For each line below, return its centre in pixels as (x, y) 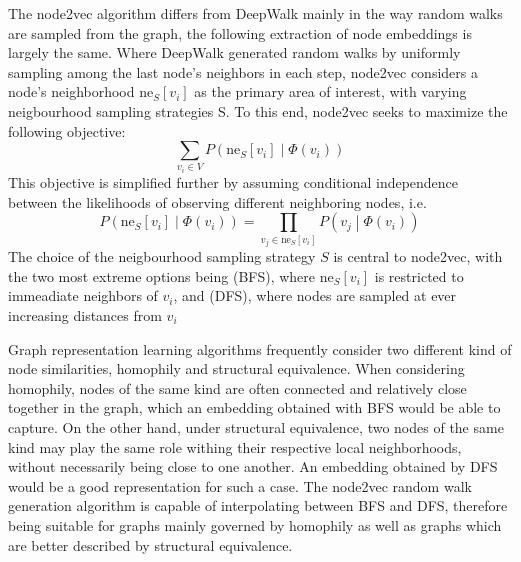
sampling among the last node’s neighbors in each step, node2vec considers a (243, 71)
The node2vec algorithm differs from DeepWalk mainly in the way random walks (255, 13)
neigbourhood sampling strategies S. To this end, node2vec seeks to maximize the (258, 110)
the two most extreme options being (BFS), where (162, 275)
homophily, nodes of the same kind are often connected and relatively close (237, 387)
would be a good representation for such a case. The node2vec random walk (240, 485)
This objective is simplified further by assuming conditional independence (233, 182)
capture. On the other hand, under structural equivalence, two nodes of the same (256, 426)
